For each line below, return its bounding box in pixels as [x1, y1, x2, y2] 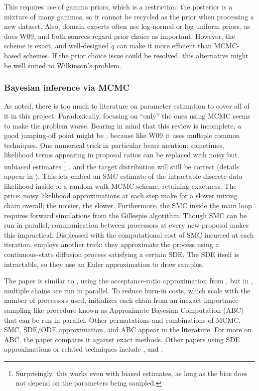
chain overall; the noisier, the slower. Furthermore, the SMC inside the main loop [4, 200, 252, 210]
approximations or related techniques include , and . [4, 344, 163, 354]
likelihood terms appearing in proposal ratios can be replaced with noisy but [4, 149, 238, 160]
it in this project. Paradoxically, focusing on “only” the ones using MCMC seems [4, 110, 251, 121]
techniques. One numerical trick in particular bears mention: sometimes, [4, 139, 224, 150]
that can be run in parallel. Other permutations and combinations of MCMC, [4, 314, 241, 325]
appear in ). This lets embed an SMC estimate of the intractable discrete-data [4, 171, 243, 181]
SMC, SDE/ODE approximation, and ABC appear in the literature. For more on [4, 324, 252, 335]
